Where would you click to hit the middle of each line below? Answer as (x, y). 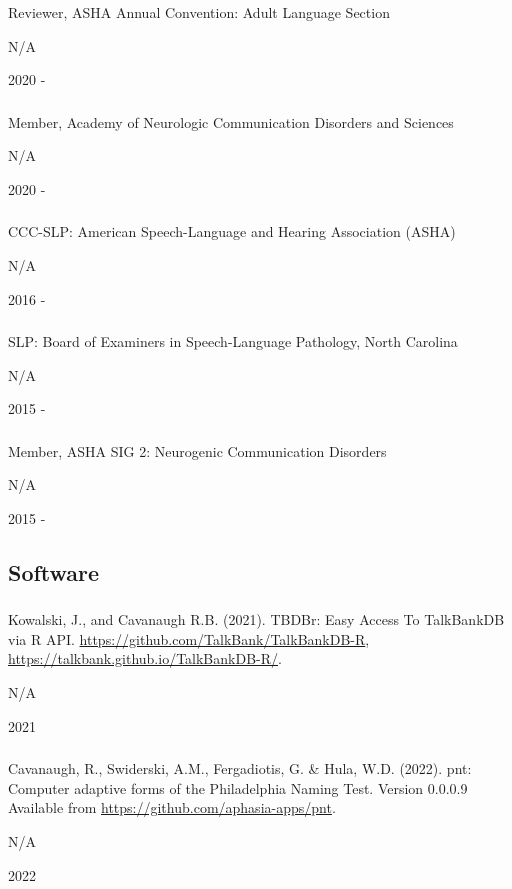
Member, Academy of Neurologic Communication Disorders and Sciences (231, 121)
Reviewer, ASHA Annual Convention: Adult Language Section (199, 12)
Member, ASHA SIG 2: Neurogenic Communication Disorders (197, 450)
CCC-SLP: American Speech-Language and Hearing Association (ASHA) (232, 231)
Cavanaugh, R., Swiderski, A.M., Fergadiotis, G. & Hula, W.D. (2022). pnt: (240, 768)
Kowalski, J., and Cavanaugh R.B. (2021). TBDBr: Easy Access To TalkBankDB (256, 619)
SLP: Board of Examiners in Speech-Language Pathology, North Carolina (233, 341)
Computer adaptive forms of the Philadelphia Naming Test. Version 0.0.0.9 (238, 787)
